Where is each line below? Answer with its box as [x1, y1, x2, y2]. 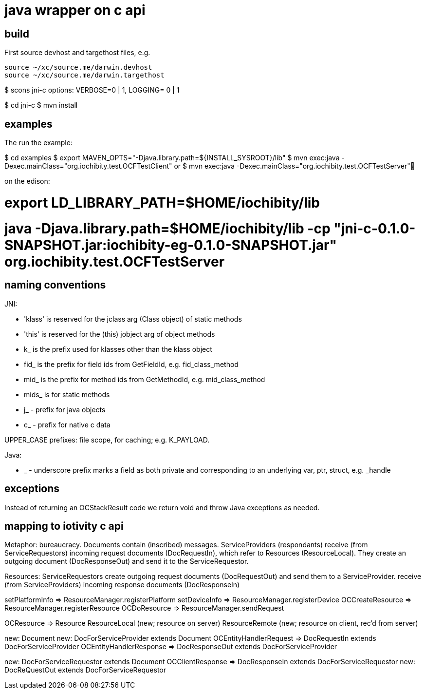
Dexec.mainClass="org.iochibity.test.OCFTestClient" [4, 162, 172, 171]
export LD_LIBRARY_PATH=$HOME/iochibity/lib [4, 194, 320, 211]
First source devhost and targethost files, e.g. [4, 48, 150, 57]
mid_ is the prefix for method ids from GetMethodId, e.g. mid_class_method [24, 375, 265, 384]
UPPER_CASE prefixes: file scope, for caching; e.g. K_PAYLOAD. [4, 435, 210, 444]
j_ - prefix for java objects [24, 405, 106, 414]
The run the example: [4, 138, 73, 147]
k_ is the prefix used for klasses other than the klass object [24, 345, 212, 353]
